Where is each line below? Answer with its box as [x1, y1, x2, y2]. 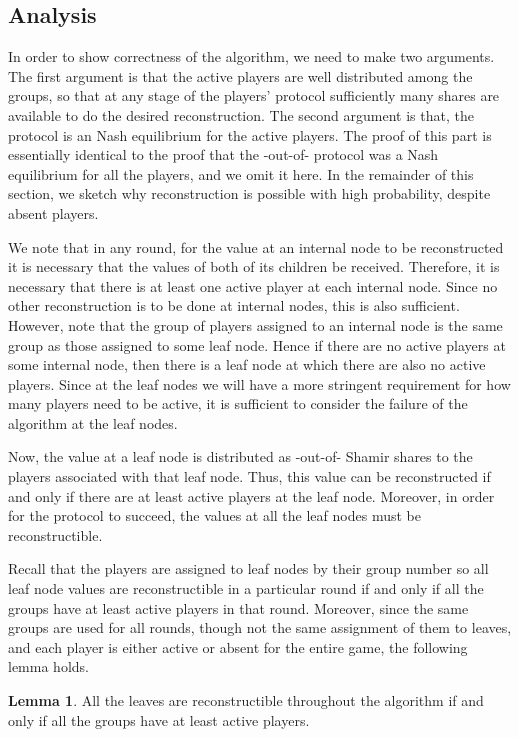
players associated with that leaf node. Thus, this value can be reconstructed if [8, 466, 491, 487]
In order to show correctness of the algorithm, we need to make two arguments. [8, 46, 495, 67]
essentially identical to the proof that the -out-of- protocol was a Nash [8, 144, 439, 165]
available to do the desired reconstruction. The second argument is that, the [8, 104, 474, 125]
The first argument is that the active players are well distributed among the [8, 65, 473, 86]
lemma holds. [8, 656, 89, 677]
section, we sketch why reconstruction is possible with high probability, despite [8, 183, 491, 204]
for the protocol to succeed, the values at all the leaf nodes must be [8, 505, 421, 526]
